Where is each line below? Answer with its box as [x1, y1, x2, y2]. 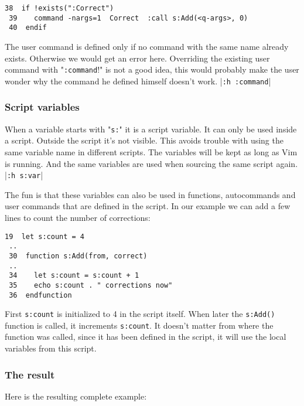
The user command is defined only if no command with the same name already [5, 40, 289, 52]
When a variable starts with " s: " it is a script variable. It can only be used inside [5, 122, 297, 135]
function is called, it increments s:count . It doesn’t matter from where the [5, 319, 274, 331]
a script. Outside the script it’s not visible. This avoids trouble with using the [5, 134, 283, 146]
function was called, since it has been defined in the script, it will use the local [5, 330, 286, 343]
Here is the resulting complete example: [5, 390, 147, 402]
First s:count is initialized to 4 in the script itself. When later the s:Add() [5, 308, 275, 320]
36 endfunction [9, 291, 72, 299]
